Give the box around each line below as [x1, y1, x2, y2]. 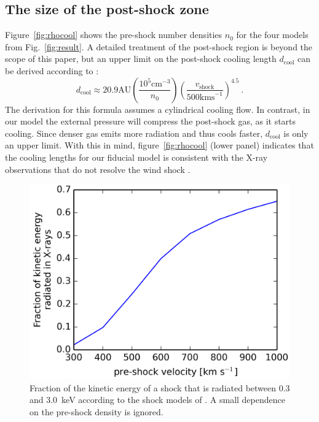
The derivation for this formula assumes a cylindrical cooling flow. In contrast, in [5, 102, 310, 115]
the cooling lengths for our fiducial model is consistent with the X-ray [5, 150, 268, 163]
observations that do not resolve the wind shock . [5, 163, 191, 175]
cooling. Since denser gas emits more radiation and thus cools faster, [5, 126, 263, 139]
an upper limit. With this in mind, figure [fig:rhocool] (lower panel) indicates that [5, 139, 314, 152]
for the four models [236, 28, 309, 41]
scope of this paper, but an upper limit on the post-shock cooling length [5, 52, 277, 65]
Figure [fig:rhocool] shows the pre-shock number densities [5, 28, 223, 41]
